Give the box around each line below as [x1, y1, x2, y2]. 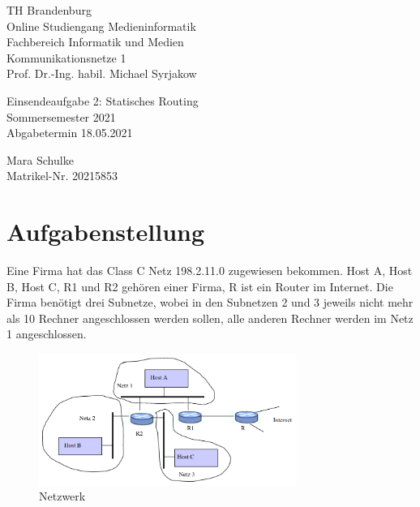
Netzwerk [39, 488, 86, 505]
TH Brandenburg [6, 2, 92, 18]
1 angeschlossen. [6, 325, 87, 342]
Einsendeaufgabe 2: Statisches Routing [6, 92, 199, 109]
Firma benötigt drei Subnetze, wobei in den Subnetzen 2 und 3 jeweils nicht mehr [6, 294, 414, 311]
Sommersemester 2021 [6, 108, 116, 125]
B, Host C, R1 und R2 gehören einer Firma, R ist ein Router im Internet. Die [6, 277, 393, 294]
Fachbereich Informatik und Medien [6, 33, 184, 50]
